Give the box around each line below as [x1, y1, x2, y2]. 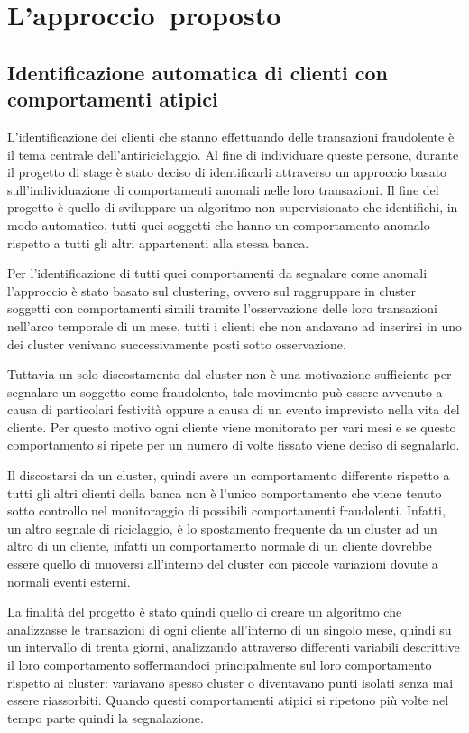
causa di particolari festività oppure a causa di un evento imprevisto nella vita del [7, 400, 460, 419]
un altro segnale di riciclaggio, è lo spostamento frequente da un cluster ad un [7, 518, 437, 537]
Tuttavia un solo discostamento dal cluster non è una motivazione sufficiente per [7, 365, 452, 384]
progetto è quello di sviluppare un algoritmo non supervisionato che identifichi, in [7, 198, 458, 217]
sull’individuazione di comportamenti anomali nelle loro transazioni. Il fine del [7, 180, 439, 199]
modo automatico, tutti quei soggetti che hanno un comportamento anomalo [7, 215, 430, 234]
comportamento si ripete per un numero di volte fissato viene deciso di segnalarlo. [7, 435, 460, 454]
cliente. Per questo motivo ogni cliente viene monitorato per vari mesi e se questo [7, 417, 456, 436]
